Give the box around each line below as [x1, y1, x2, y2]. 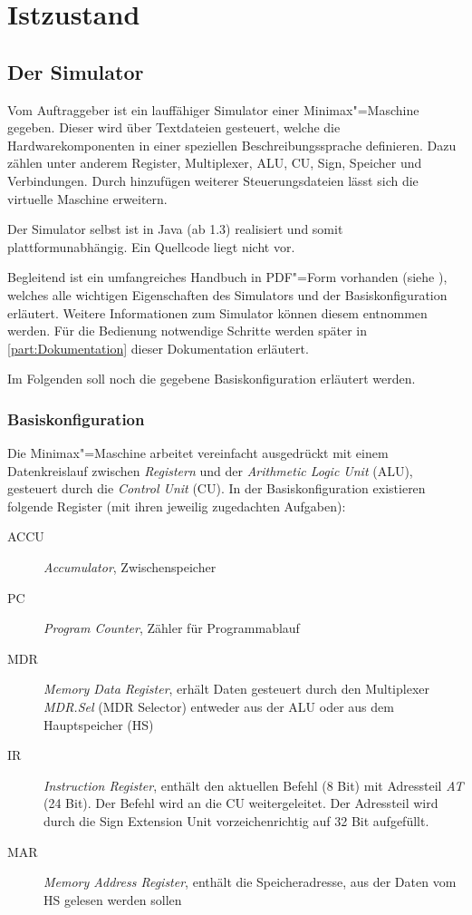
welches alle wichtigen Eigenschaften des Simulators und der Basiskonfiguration [7, 285, 448, 304]
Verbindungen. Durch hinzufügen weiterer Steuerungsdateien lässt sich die [7, 170, 419, 190]
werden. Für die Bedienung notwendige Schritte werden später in [7, 321, 368, 340]
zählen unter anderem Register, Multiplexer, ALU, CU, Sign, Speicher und [7, 153, 422, 172]
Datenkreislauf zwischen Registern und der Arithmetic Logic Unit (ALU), [7, 461, 413, 480]
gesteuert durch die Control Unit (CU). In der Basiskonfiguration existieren [7, 479, 426, 498]
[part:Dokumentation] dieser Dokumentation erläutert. [7, 338, 309, 357]
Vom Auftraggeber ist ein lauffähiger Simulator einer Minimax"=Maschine [7, 100, 419, 119]
